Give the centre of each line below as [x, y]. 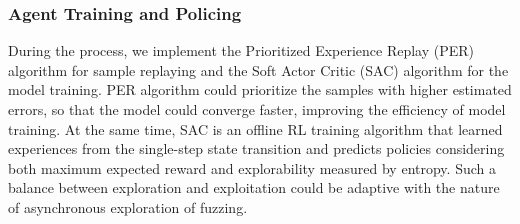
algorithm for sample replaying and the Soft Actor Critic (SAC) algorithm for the [258, 69]
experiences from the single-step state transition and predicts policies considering [256, 148]
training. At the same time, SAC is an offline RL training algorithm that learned [255, 128]
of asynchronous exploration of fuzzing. [128, 206]
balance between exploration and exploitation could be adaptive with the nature [254, 187]
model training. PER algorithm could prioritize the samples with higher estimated [260, 89]
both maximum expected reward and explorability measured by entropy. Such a [252, 167]
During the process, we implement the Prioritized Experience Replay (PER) [241, 50]
